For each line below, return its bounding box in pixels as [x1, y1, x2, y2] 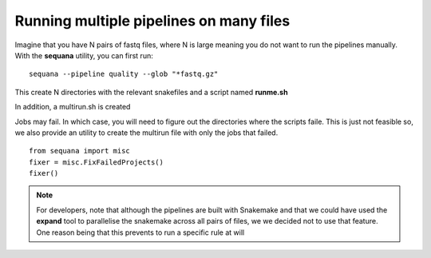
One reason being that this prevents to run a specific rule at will [36, 228, 245, 237]
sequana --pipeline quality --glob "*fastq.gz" [29, 69, 219, 79]
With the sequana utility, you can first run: [14, 50, 153, 60]
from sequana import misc [29, 146, 131, 156]
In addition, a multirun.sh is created [14, 102, 131, 112]
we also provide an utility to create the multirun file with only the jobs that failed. [14, 128, 279, 137]
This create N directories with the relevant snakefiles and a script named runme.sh [14, 87, 288, 97]
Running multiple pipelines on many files [14, 12, 291, 30]
